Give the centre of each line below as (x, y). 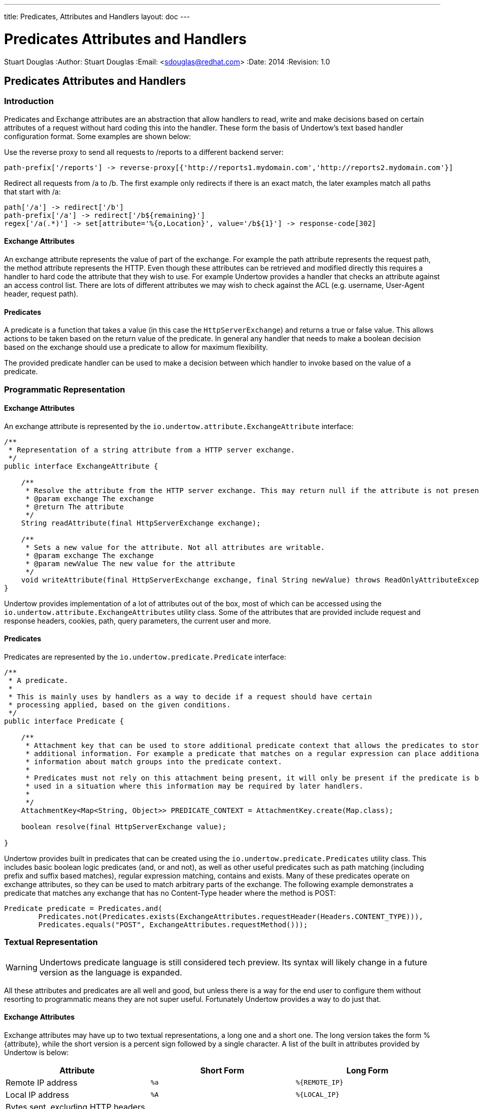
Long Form (367, 1070)
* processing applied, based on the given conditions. (119, 705)
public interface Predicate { (64, 721)
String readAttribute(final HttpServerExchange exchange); (141, 523)
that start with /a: (32, 191)
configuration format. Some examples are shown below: (98, 136)
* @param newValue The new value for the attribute (130, 563)
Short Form (222, 1070)
